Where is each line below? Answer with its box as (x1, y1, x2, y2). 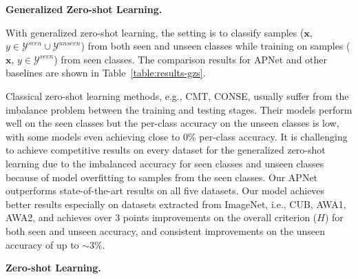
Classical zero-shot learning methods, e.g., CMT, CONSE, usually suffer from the (6, 88, 349, 103)
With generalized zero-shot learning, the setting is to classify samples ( (6, 25, 304, 39)
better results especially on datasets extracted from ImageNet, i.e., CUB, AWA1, (6, 196, 346, 211)
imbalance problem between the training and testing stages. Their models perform (6, 102, 352, 116)
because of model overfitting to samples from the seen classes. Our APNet (6, 169, 318, 184)
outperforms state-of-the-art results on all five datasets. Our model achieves (6, 183, 325, 198)
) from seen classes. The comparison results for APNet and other (54, 52, 328, 66)
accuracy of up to (6, 237, 79, 251)
